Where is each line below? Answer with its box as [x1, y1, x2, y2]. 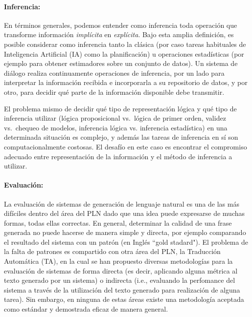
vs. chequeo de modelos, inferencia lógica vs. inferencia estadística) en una [4, 122, 228, 132]
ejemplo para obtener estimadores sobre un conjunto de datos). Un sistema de [4, 58, 238, 68]
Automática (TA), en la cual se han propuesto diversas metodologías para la [4, 256, 233, 266]
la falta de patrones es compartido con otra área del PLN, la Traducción [4, 246, 221, 256]
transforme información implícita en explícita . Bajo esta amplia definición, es [4, 29, 234, 40]
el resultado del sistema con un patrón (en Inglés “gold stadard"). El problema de [4, 236, 249, 247]
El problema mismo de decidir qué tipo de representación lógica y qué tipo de [4, 103, 237, 113]
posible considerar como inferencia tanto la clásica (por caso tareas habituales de [4, 39, 246, 49]
